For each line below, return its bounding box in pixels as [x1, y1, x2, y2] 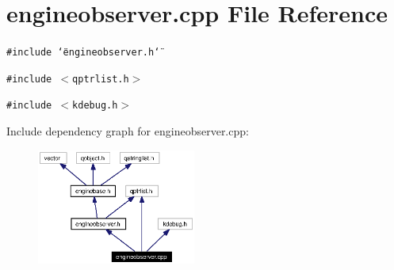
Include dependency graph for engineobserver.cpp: [6, 123, 249, 139]
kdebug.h [72, 100, 118, 112]
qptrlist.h [72, 73, 129, 85]
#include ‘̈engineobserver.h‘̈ [6, 47, 160, 59]
